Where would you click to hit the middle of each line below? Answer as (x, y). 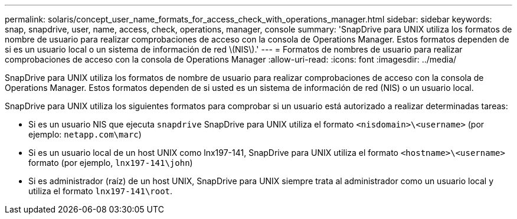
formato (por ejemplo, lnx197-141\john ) (111, 163)
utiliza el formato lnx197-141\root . (101, 191)
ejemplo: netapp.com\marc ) (85, 134)
